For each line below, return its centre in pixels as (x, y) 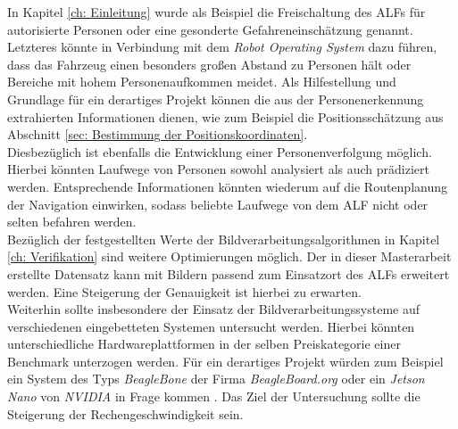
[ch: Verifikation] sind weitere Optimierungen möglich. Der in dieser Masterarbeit (229, 256)
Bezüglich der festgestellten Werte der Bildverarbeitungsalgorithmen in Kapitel (224, 239)
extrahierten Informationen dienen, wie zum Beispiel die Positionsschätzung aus (225, 116)
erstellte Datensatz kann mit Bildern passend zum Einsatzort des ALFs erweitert (229, 273)
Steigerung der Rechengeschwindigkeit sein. (125, 413)
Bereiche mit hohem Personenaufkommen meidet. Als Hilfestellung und (202, 82)
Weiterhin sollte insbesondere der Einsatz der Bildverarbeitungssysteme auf (214, 309)
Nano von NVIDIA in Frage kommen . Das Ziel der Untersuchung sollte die (214, 396)
